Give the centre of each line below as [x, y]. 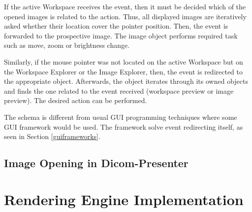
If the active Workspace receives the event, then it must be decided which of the [125, 6]
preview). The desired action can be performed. [76, 100]
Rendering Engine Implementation [124, 199]
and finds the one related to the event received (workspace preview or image [119, 90]
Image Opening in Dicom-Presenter [96, 163]
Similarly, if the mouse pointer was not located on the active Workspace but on [124, 61]
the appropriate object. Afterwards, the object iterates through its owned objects [126, 81]
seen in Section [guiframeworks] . [52, 136]
